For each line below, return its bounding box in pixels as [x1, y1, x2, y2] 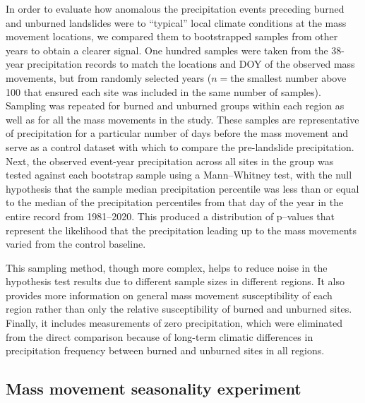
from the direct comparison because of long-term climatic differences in [6, 329, 313, 344]
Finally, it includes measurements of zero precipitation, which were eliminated [6, 315, 342, 330]
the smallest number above [230, 70, 347, 85]
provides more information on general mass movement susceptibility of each [6, 287, 333, 302]
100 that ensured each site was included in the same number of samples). [6, 84, 321, 99]
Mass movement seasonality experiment [6, 378, 301, 399]
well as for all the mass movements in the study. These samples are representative [6, 112, 359, 126]
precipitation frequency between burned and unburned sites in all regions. [6, 343, 325, 358]
